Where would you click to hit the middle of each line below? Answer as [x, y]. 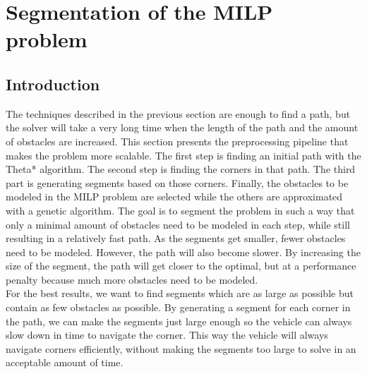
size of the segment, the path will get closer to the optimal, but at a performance [181, 266]
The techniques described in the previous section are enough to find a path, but [178, 113]
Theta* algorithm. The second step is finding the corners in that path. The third [181, 169]
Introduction [53, 84]
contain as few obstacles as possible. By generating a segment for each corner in [178, 307]
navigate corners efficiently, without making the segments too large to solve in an [181, 348]
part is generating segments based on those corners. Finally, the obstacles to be [177, 182]
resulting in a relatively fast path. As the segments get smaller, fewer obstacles [176, 238]
